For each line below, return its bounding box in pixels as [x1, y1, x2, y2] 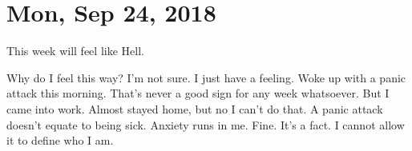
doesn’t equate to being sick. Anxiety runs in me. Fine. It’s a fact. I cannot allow [6, 116, 405, 133]
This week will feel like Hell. [6, 42, 144, 59]
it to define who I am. [6, 132, 114, 149]
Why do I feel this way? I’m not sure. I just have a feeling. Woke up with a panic [6, 69, 406, 85]
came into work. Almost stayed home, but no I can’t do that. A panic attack [6, 100, 383, 117]
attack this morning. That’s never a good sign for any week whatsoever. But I [6, 85, 390, 101]
